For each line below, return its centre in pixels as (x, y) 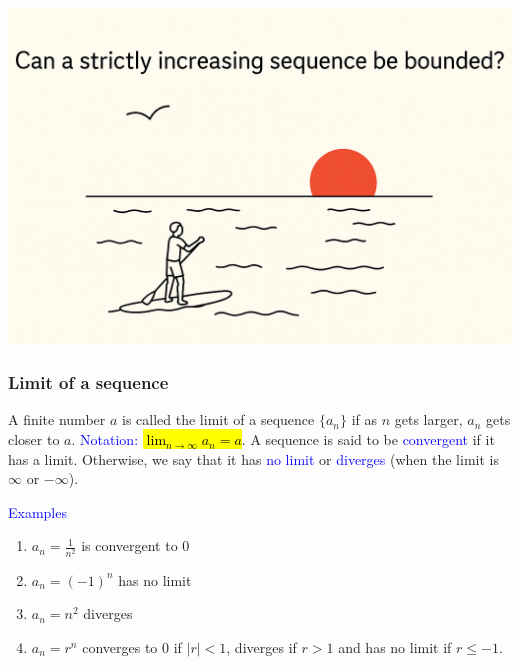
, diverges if (261, 646)
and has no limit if (395, 646)
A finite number (57, 419)
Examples (37, 511)
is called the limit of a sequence (218, 419)
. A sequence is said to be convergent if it (368, 439)
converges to (120, 646)
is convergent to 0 (135, 545)
